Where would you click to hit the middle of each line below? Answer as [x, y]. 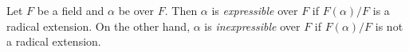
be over [136, 10]
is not [389, 26]
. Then [181, 10]
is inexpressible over [252, 26]
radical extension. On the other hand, [98, 26]
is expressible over [255, 10]
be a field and [71, 10]
